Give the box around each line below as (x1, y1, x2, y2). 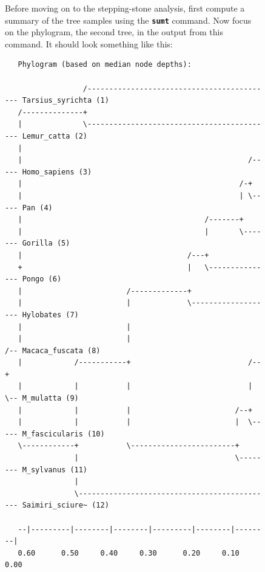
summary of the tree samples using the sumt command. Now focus (5, 13, 252, 26)
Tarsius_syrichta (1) (22, 96, 109, 105)
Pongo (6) (22, 275, 62, 284)
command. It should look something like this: (5, 37, 173, 50)
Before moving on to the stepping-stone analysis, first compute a (5, 2, 245, 14)
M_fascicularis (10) (22, 429, 105, 438)
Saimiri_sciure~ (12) (22, 501, 109, 510)
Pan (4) (22, 203, 53, 212)
